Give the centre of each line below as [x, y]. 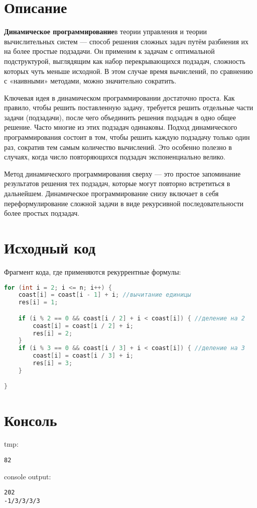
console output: [28, 476]
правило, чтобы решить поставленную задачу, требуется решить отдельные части [129, 107]
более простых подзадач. [42, 213]
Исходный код [50, 247]
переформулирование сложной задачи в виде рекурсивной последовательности [124, 203]
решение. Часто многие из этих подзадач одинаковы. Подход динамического [121, 127]
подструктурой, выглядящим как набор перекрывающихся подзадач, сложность [125, 61]
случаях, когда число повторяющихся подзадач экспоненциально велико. [115, 157]
